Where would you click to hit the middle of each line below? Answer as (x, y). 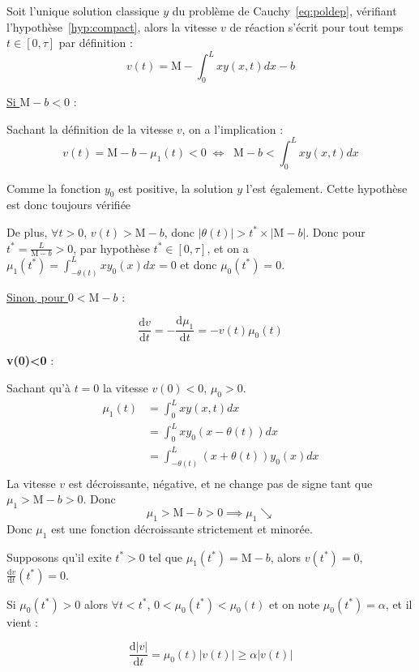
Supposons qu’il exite (59, 556)
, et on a (228, 248)
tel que (166, 556)
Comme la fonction (54, 188)
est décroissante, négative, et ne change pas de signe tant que (220, 483)
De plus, (27, 231)
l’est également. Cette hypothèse (327, 188)
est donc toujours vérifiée (69, 205)
